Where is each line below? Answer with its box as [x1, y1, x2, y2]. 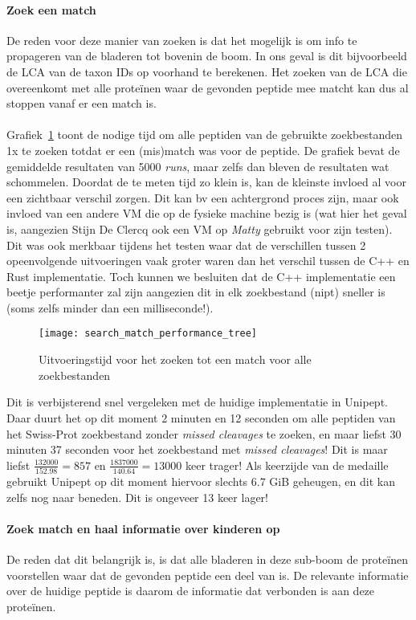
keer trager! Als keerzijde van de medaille [185, 456, 389, 473]
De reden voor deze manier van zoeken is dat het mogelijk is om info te [6, 31, 357, 48]
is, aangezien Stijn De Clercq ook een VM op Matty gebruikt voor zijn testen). [6, 220, 393, 237]
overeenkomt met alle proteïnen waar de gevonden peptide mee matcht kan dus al [6, 79, 409, 96]
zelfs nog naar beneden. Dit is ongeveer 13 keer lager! [6, 488, 268, 505]
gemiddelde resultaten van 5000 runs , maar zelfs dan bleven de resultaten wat [6, 157, 389, 174]
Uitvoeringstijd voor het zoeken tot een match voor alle [39, 351, 312, 368]
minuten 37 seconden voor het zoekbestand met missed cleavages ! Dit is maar [6, 441, 388, 458]
